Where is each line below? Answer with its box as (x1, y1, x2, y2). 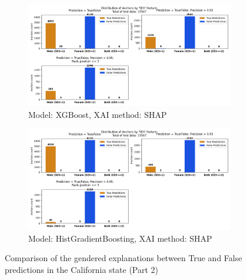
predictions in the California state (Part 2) (5, 263, 159, 275)
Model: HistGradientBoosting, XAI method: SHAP (28, 232, 212, 244)
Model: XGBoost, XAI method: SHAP (28, 108, 167, 120)
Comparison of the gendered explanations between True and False (5, 252, 242, 264)
